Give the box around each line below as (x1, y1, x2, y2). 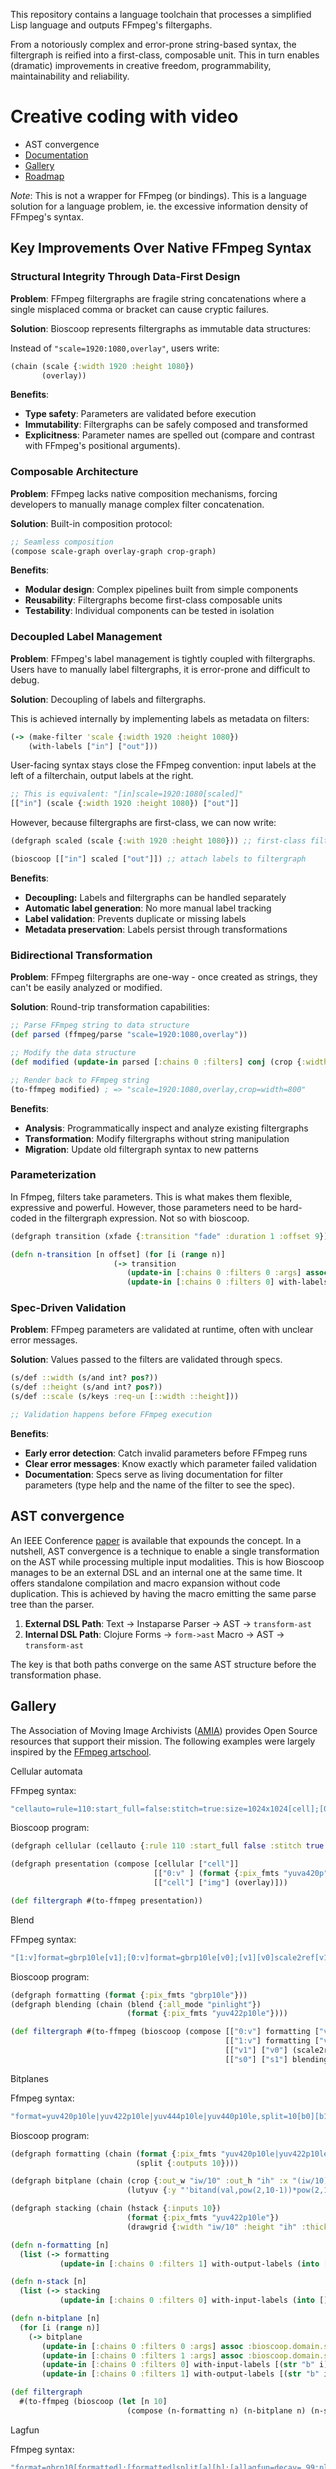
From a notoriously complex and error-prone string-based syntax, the (10, 39, 297, 50)
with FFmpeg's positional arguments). (24, 440, 181, 452)
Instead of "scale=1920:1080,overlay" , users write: (10, 342, 220, 354)
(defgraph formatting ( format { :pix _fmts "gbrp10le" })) (10, 1990, 248, 2000)
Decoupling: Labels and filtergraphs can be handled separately (24, 891, 287, 903)
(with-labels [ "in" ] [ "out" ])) (28, 741, 159, 751)
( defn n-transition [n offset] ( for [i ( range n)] (10, 1249, 226, 1259)
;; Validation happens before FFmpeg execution (10, 1410, 213, 1420)
